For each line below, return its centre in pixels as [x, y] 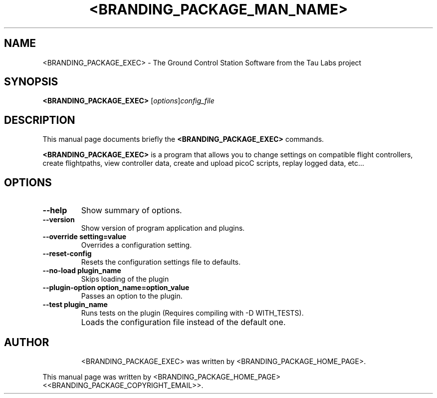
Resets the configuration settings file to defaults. [161, 262]
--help [55, 210]
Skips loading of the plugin [125, 279]
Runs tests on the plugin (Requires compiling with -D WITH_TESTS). [192, 313]
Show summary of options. [131, 210]
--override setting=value [84, 237]
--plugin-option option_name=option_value [116, 288]
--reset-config [67, 254]
